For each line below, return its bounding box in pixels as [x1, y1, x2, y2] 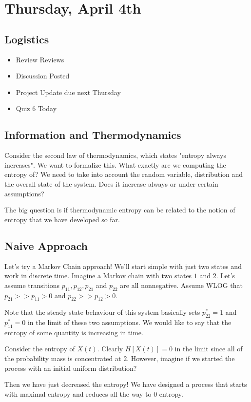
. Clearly [97, 344, 123, 354]
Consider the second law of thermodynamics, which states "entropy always [4, 150, 226, 160]
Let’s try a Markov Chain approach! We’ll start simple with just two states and [4, 261, 242, 271]
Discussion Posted [16, 71, 70, 81]
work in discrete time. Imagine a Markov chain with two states [4, 270, 192, 281]
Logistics [4, 31, 49, 46]
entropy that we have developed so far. [4, 214, 120, 224]
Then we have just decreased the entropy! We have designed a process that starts [4, 379, 247, 389]
